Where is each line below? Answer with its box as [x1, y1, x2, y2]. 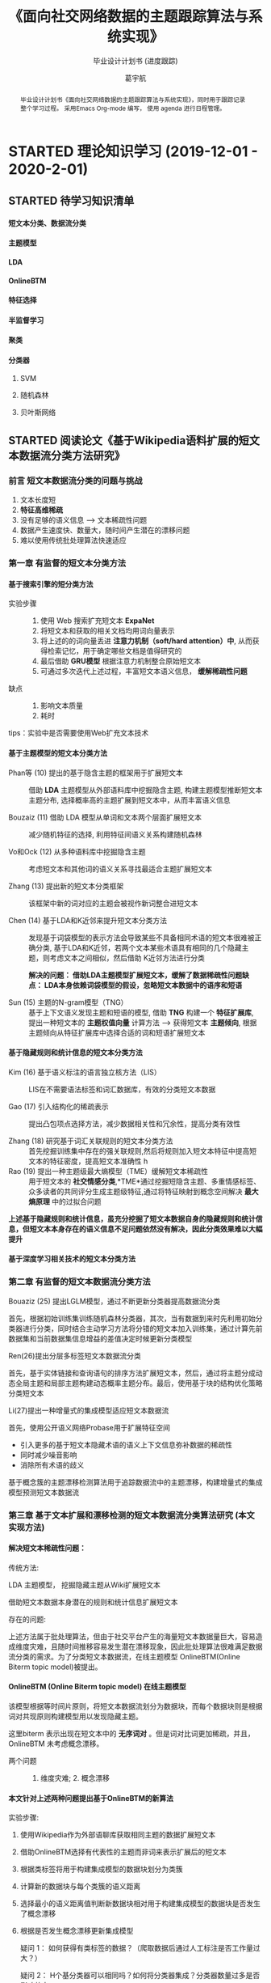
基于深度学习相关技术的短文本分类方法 [8, 1254, 135, 1264]
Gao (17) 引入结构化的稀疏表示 [8, 1101, 109, 1111]
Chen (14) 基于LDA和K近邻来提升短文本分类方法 [8, 915, 168, 925]
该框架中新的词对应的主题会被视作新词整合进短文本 [28, 898, 198, 908]
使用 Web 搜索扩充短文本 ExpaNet [40, 616, 155, 625]
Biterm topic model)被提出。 [8, 1662, 102, 1672]
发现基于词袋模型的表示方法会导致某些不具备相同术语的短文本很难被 [28, 932, 255, 943]
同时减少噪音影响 [19, 1450, 77, 1460]
